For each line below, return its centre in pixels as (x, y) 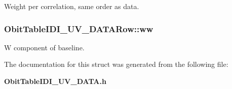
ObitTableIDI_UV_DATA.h (55, 81)
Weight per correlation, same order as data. (72, 6)
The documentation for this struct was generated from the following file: (116, 64)
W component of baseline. (44, 47)
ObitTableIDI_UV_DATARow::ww (79, 28)
